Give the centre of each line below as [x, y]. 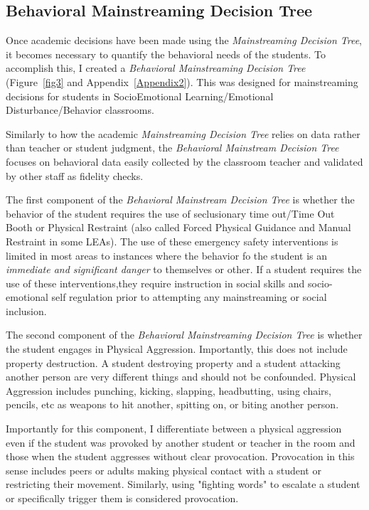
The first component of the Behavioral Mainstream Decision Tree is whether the [180, 200]
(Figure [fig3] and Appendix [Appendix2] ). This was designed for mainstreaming [182, 81]
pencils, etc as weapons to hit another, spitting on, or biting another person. [172, 404]
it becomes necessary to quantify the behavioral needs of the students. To [166, 54]
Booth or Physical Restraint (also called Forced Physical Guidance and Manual [178, 227]
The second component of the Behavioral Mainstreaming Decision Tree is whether [184, 335]
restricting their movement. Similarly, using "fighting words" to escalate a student [183, 484]
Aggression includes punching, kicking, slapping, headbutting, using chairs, [169, 390]
